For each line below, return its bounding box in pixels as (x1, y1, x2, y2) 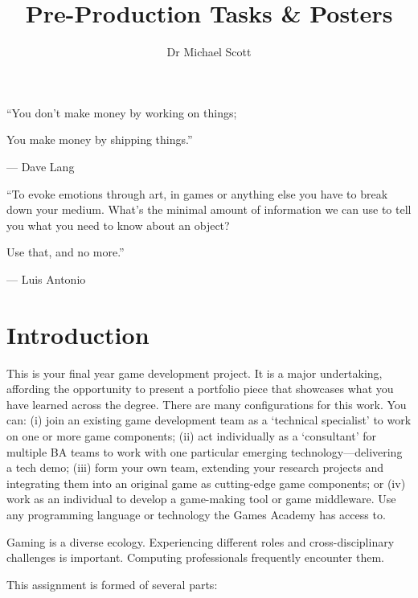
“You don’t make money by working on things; (6, 104, 237, 121)
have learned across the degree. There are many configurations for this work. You (6, 395, 407, 412)
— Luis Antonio (6, 270, 86, 287)
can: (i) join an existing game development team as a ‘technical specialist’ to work (6, 412, 412, 428)
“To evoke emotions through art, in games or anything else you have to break (6, 185, 388, 202)
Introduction (6, 317, 150, 350)
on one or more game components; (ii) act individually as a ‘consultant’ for (6, 427, 377, 444)
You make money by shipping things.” (6, 131, 193, 148)
